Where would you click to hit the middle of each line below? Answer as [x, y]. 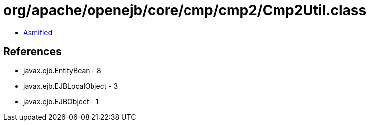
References [33, 52]
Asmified [38, 32]
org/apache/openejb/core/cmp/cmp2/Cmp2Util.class [185, 10]
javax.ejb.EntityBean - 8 [62, 70]
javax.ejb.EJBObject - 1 [61, 101]
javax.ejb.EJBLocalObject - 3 [71, 86]
